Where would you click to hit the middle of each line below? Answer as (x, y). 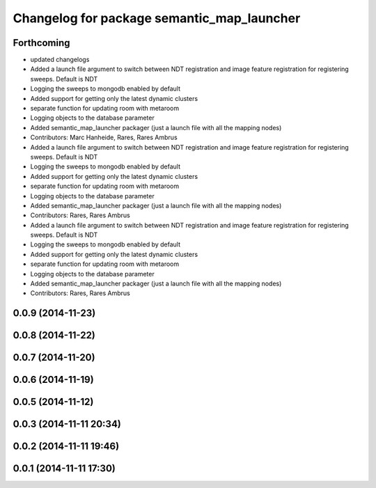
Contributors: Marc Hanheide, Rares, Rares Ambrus (104, 137)
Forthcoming (41, 43)
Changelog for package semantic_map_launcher (157, 18)
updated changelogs (60, 60)
